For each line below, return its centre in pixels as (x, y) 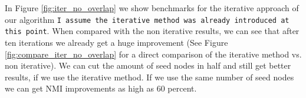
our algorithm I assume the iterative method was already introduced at (147, 19)
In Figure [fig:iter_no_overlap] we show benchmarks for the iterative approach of (152, 8)
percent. (182, 88)
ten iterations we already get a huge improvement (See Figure (116, 42)
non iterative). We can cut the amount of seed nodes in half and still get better (148, 65)
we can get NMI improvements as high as (79, 88)
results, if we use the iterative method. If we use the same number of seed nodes (149, 77)
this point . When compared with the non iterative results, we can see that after (152, 31)
